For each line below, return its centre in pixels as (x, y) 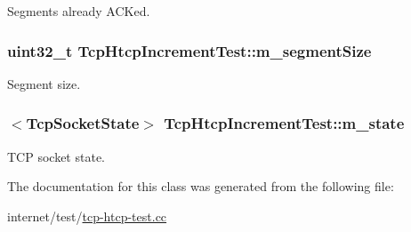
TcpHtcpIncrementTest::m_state (284, 123)
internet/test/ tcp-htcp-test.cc (87, 216)
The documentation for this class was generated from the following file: (201, 186)
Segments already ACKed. (79, 11)
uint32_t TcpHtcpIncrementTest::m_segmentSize (189, 50)
